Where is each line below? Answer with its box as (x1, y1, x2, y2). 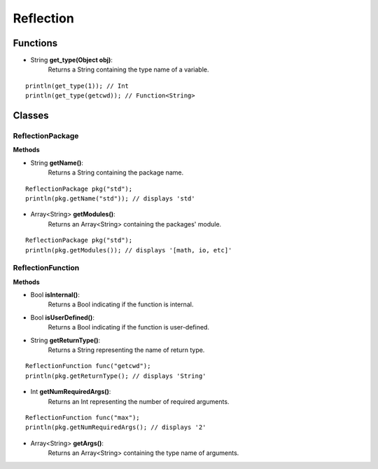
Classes (13, 109, 49, 122)
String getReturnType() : (30, 336, 101, 344)
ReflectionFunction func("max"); (25, 414, 140, 421)
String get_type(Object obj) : (30, 56, 113, 64)
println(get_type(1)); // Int (25, 81, 129, 90)
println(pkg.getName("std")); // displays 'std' (25, 194, 195, 203)
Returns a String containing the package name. (48, 168, 184, 177)
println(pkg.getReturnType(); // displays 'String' (25, 372, 206, 380)
